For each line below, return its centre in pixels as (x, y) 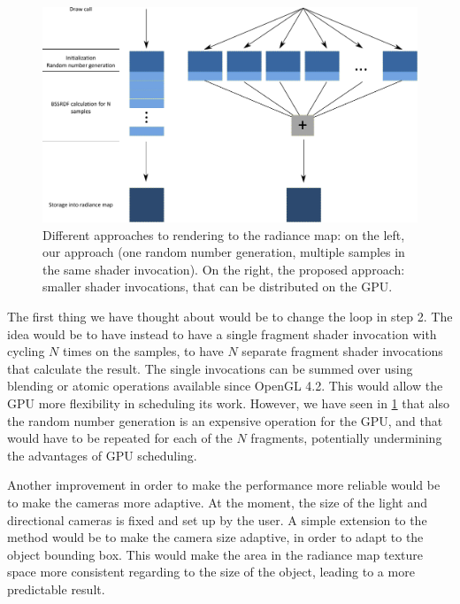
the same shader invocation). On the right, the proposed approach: (224, 269)
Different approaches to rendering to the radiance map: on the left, (224, 234)
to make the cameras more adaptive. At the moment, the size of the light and (217, 502)
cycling (26, 351)
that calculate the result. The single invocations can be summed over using (210, 368)
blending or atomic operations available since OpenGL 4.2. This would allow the (225, 386)
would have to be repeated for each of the (120, 438)
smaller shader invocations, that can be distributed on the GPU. (218, 287)
